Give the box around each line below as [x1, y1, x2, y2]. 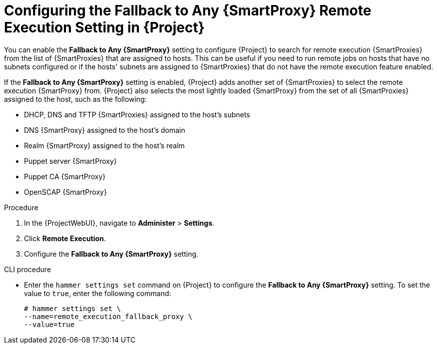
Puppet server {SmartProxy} [24, 156, 117, 165]
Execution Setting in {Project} [4, 19, 205, 36]
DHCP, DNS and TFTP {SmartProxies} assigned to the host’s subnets [24, 110, 250, 119]
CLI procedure [4, 265, 51, 274]
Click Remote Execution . [24, 234, 106, 243]
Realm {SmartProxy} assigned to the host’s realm [24, 141, 185, 150]
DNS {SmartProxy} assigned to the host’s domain [24, 125, 185, 134]
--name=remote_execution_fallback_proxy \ [24, 312, 193, 321]
